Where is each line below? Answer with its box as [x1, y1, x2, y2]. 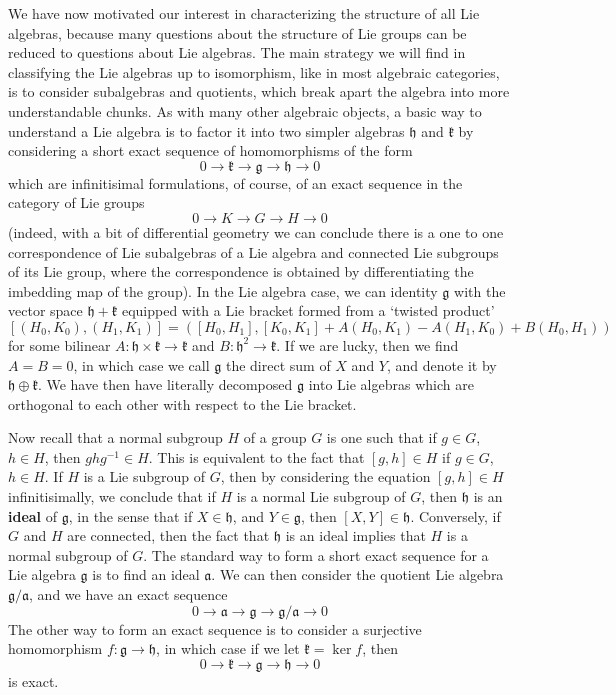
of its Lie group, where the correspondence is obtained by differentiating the [8, 261, 474, 282]
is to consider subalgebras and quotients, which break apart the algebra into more [8, 81, 510, 102]
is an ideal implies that [285, 525, 426, 546]
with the [454, 280, 506, 301]
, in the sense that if [68, 505, 193, 526]
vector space [8, 300, 83, 321]
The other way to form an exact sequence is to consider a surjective [8, 618, 422, 639]
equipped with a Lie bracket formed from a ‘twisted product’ [121, 300, 495, 321]
